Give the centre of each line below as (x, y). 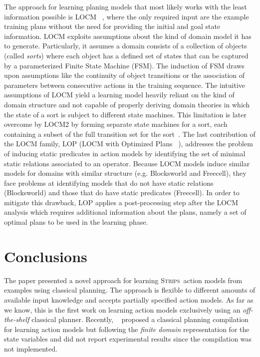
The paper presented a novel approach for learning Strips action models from (123, 280)
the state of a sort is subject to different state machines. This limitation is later (126, 114)
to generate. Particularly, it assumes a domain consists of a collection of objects (126, 46)
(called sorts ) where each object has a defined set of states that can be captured (126, 55)
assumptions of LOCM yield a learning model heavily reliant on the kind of (119, 95)
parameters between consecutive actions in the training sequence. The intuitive (125, 85)
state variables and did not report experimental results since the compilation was (128, 339)
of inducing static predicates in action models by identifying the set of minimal (125, 153)
